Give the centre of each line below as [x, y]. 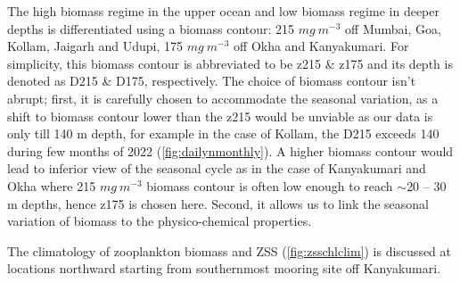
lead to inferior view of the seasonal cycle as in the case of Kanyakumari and [217, 168]
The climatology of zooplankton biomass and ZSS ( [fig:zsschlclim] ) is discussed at [230, 250]
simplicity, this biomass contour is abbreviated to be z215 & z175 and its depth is [230, 63]
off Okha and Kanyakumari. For [321, 46]
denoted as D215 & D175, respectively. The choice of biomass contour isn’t [212, 81]
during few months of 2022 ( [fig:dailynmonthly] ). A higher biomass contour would [230, 150]
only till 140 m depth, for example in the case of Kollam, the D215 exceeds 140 [223, 133]
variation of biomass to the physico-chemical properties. [160, 221]
